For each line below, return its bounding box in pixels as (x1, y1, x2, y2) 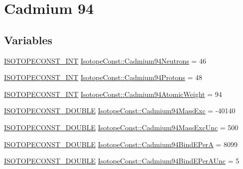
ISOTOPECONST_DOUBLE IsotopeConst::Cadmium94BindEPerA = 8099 (4, 139, 238, 149)
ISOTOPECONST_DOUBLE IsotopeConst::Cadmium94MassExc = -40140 (4, 105, 236, 116)
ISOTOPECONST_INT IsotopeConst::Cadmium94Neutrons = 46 (4, 55, 206, 66)
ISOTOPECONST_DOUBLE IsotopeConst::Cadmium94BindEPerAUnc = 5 (4, 156, 240, 166)
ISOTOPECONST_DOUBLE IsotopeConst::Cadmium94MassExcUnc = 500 (4, 122, 239, 132)
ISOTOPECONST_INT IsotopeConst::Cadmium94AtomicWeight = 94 (4, 88, 222, 99)
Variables (4, 32, 53, 47)
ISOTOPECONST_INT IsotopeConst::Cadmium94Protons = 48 (4, 72, 202, 83)
